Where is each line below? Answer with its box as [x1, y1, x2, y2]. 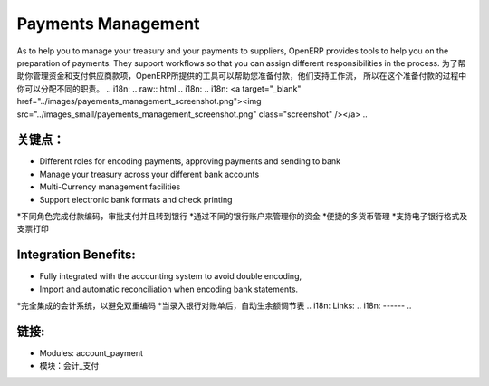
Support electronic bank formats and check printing [39, 194, 233, 205]
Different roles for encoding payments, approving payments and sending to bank [39, 156, 341, 167]
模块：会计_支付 [39, 361, 100, 372]
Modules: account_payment [39, 347, 144, 358]
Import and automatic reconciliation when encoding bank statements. [39, 284, 299, 294]
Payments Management [16, 14, 200, 34]
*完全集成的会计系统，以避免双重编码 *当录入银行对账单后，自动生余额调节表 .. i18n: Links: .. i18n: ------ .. [16, 300, 412, 312]
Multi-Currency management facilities [39, 181, 181, 192]
